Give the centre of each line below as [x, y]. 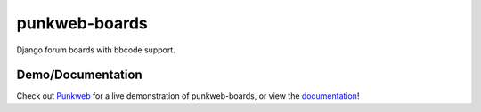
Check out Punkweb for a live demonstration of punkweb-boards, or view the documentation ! [188, 96]
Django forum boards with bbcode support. [96, 50]
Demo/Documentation [79, 75]
